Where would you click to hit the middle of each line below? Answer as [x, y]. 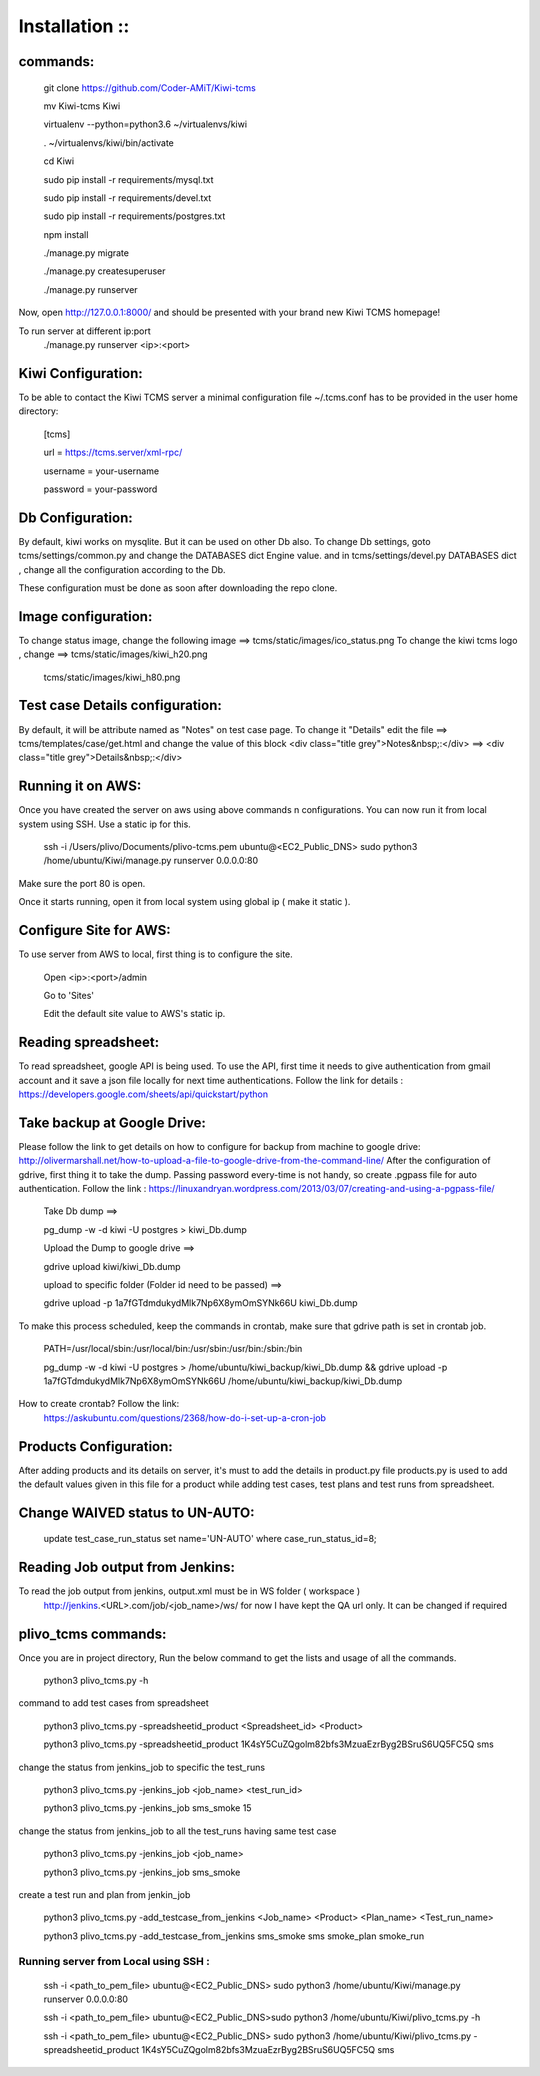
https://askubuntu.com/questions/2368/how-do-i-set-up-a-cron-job [185, 1417]
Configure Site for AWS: [94, 930]
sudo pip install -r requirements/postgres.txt [134, 216]
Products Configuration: [96, 1446]
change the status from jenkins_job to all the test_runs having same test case [177, 1831]
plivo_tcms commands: [92, 1633]
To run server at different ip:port [84, 331]
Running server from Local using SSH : [114, 1962]
